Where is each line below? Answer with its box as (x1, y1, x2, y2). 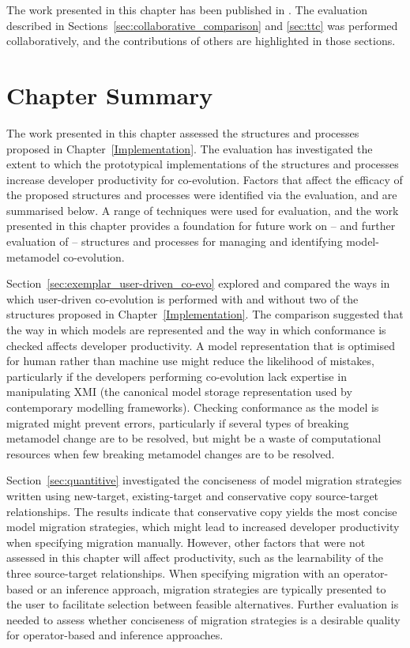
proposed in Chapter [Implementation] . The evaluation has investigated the (6, 140, 373, 156)
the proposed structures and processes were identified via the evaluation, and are (6, 186, 397, 203)
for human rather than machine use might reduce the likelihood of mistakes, (6, 352, 374, 369)
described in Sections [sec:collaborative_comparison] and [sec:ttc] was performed (6, 17, 398, 33)
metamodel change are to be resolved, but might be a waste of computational (6, 430, 382, 446)
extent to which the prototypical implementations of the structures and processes (6, 156, 399, 172)
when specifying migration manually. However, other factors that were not (6, 533, 366, 550)
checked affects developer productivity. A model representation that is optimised (6, 337, 395, 353)
